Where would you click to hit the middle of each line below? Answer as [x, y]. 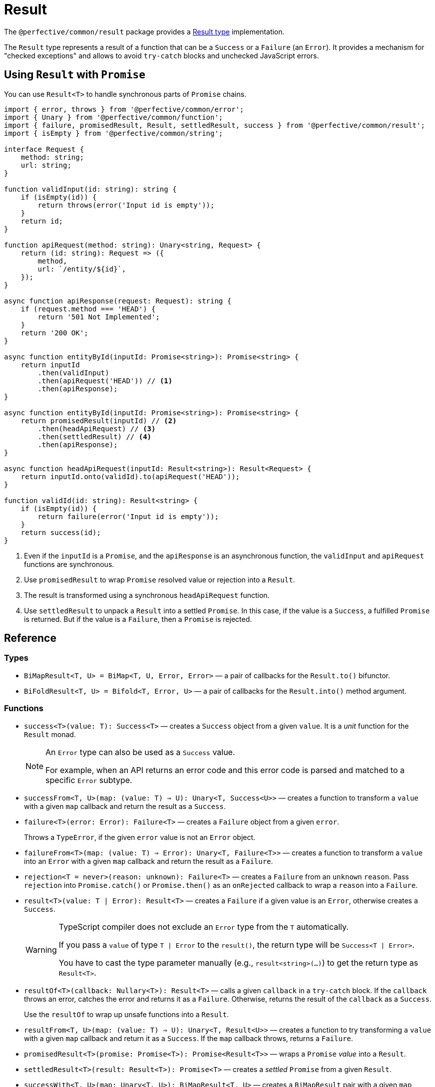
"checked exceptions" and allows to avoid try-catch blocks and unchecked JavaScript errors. [162, 55]
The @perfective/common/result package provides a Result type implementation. [144, 31]
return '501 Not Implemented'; [99, 317]
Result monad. [50, 734]
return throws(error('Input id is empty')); [126, 205]
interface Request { [44, 149]
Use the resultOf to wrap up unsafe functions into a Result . [127, 1014]
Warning [41, 950]
